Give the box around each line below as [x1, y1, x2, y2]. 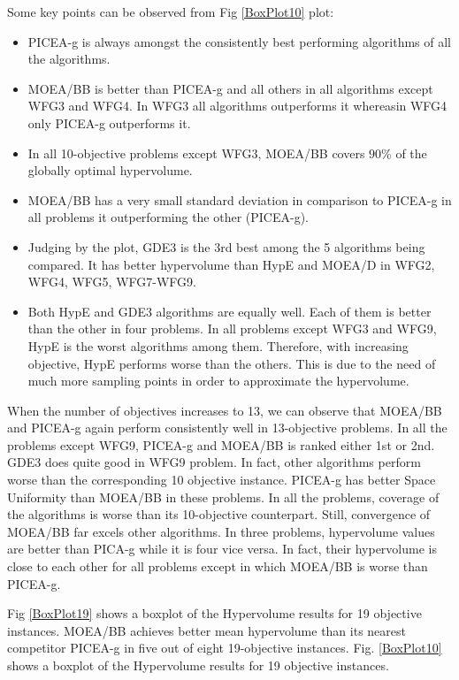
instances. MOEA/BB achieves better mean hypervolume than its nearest [7, 621, 406, 639]
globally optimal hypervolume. [27, 161, 193, 180]
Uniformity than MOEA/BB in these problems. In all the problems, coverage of [7, 487, 440, 506]
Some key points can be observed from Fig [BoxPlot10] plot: [7, 3, 334, 20]
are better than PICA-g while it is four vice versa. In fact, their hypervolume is [7, 539, 437, 558]
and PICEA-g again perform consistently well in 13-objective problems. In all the [7, 418, 448, 437]
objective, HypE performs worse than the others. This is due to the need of [27, 354, 436, 372]
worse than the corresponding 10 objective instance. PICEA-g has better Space [7, 470, 436, 489]
